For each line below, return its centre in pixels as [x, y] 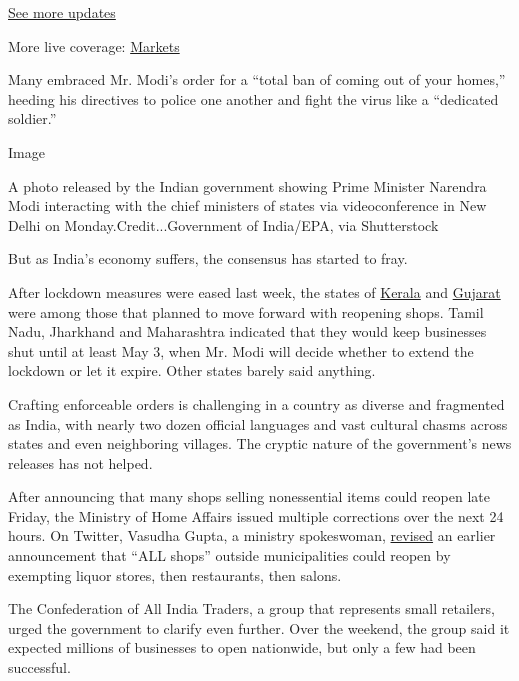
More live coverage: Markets [94, 45]
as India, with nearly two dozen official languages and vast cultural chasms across [258, 423]
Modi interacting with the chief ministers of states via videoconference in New [247, 205]
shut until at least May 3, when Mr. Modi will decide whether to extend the [241, 350]
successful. [39, 667]
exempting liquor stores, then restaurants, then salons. [175, 574]
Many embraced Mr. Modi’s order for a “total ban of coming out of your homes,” [257, 79]
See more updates [62, 12]
